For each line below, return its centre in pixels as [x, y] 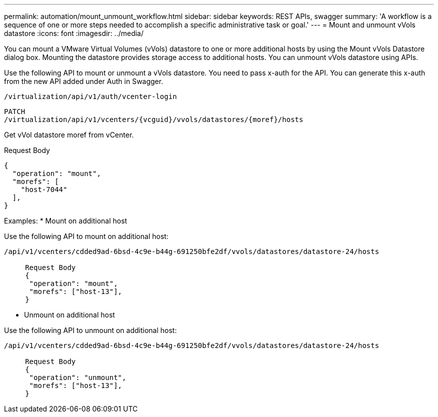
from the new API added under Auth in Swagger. [84, 81]
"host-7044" [44, 189]
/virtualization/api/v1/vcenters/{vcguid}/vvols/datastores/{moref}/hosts [154, 119]
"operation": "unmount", [78, 377]
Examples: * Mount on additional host [66, 221]
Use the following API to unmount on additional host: [90, 330]
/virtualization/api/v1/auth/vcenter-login [90, 96]
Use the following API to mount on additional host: [86, 236]
